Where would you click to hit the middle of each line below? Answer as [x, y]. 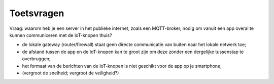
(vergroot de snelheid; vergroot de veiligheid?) [71, 73]
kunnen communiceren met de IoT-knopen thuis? [61, 35]
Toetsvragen [37, 13]
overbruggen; [36, 59]
